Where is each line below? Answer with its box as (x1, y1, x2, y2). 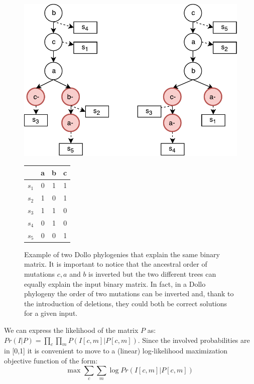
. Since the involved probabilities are (138, 334, 250, 345)
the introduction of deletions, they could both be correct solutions (24, 298, 227, 308)
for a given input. (24, 308, 78, 318)
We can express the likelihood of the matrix (4, 324, 139, 335)
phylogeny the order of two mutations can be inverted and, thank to (24, 288, 234, 299)
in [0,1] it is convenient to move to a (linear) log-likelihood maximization (4, 345, 228, 356)
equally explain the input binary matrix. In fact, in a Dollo (24, 278, 206, 289)
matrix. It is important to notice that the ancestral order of (24, 259, 207, 269)
